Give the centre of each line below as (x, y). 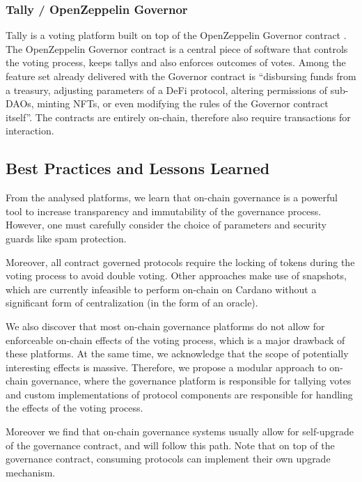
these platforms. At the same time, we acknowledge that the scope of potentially (177, 353)
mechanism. (31, 472)
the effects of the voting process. (74, 408)
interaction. (30, 131)
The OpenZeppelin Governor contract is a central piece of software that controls (177, 48)
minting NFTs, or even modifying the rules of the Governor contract (183, 103)
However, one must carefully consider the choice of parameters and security (166, 225)
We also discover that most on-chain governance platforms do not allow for (165, 326)
